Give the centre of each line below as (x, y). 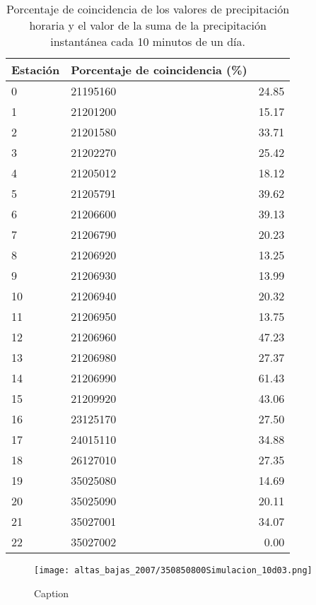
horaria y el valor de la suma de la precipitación (148, 25)
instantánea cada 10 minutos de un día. (148, 41)
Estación (36, 70)
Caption (52, 593)
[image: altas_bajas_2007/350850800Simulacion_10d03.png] (173, 570)
